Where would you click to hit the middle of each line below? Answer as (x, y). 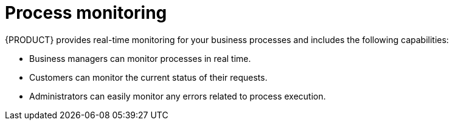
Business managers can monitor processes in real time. (140, 58)
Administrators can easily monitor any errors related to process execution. (178, 96)
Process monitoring (86, 13)
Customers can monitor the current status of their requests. (148, 77)
